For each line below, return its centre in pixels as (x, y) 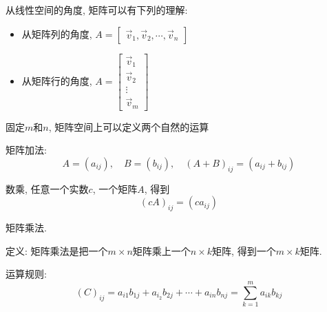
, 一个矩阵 (115, 188)
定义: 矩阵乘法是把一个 (57, 250)
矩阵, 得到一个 (244, 250)
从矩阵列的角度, (57, 33)
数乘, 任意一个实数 (47, 188)
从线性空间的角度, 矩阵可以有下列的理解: (97, 10)
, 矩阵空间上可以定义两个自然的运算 (129, 126)
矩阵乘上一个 (161, 250)
